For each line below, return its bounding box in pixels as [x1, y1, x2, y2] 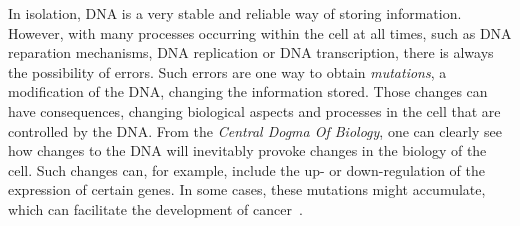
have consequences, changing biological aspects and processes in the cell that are [8, 100, 501, 121]
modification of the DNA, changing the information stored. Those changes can [8, 81, 488, 102]
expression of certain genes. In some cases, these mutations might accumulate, [8, 179, 486, 200]
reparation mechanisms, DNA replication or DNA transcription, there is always [8, 42, 494, 63]
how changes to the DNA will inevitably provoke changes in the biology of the [8, 140, 487, 161]
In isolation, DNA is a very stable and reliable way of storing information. [8, 3, 462, 23]
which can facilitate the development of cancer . [8, 198, 303, 219]
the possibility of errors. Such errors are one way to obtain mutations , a [8, 61, 447, 82]
